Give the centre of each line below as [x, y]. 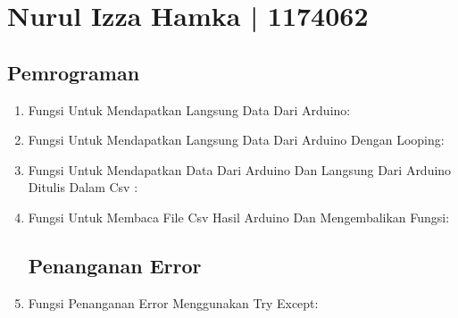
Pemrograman [74, 72]
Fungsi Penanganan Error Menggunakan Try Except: [173, 302]
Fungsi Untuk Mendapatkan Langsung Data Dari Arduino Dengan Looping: [236, 140]
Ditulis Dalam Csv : [83, 187]
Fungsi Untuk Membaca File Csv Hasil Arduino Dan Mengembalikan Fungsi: [239, 217]
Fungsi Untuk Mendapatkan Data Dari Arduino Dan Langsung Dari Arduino [240, 169]
